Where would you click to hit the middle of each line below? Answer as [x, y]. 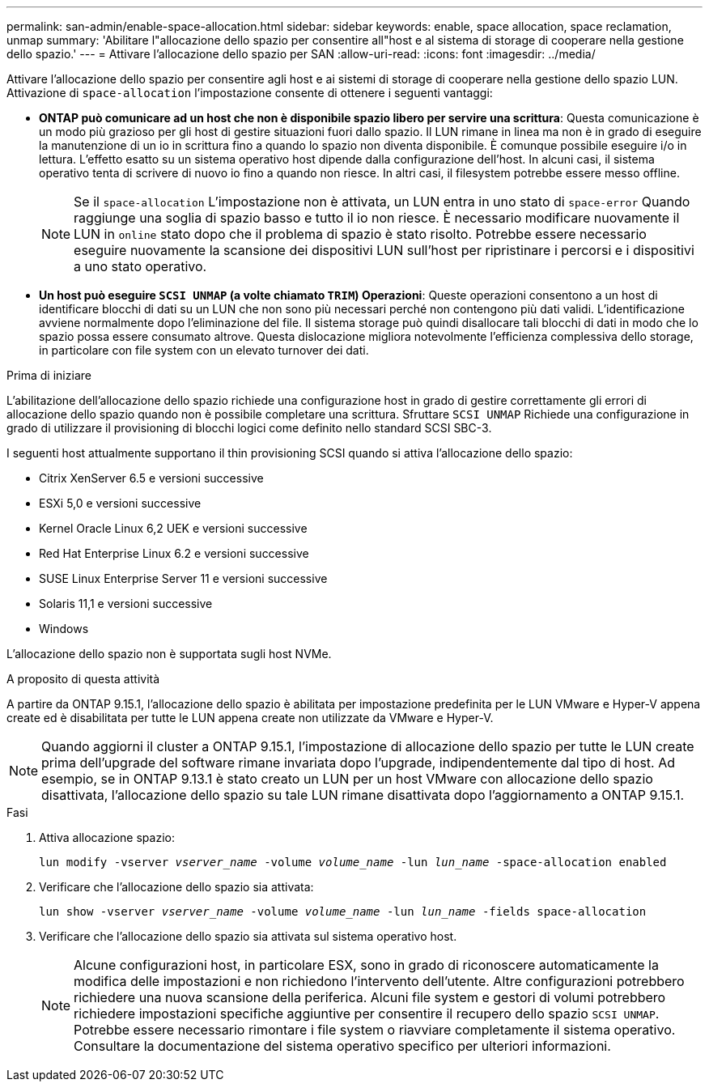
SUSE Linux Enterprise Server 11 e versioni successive [183, 578]
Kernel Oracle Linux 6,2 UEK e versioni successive [173, 528]
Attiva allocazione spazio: [107, 837]
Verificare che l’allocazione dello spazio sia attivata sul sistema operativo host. [248, 936]
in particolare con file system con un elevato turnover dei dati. [204, 350]
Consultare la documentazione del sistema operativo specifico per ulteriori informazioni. [342, 1046]
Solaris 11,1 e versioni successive [126, 603]
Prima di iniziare [49, 375]
